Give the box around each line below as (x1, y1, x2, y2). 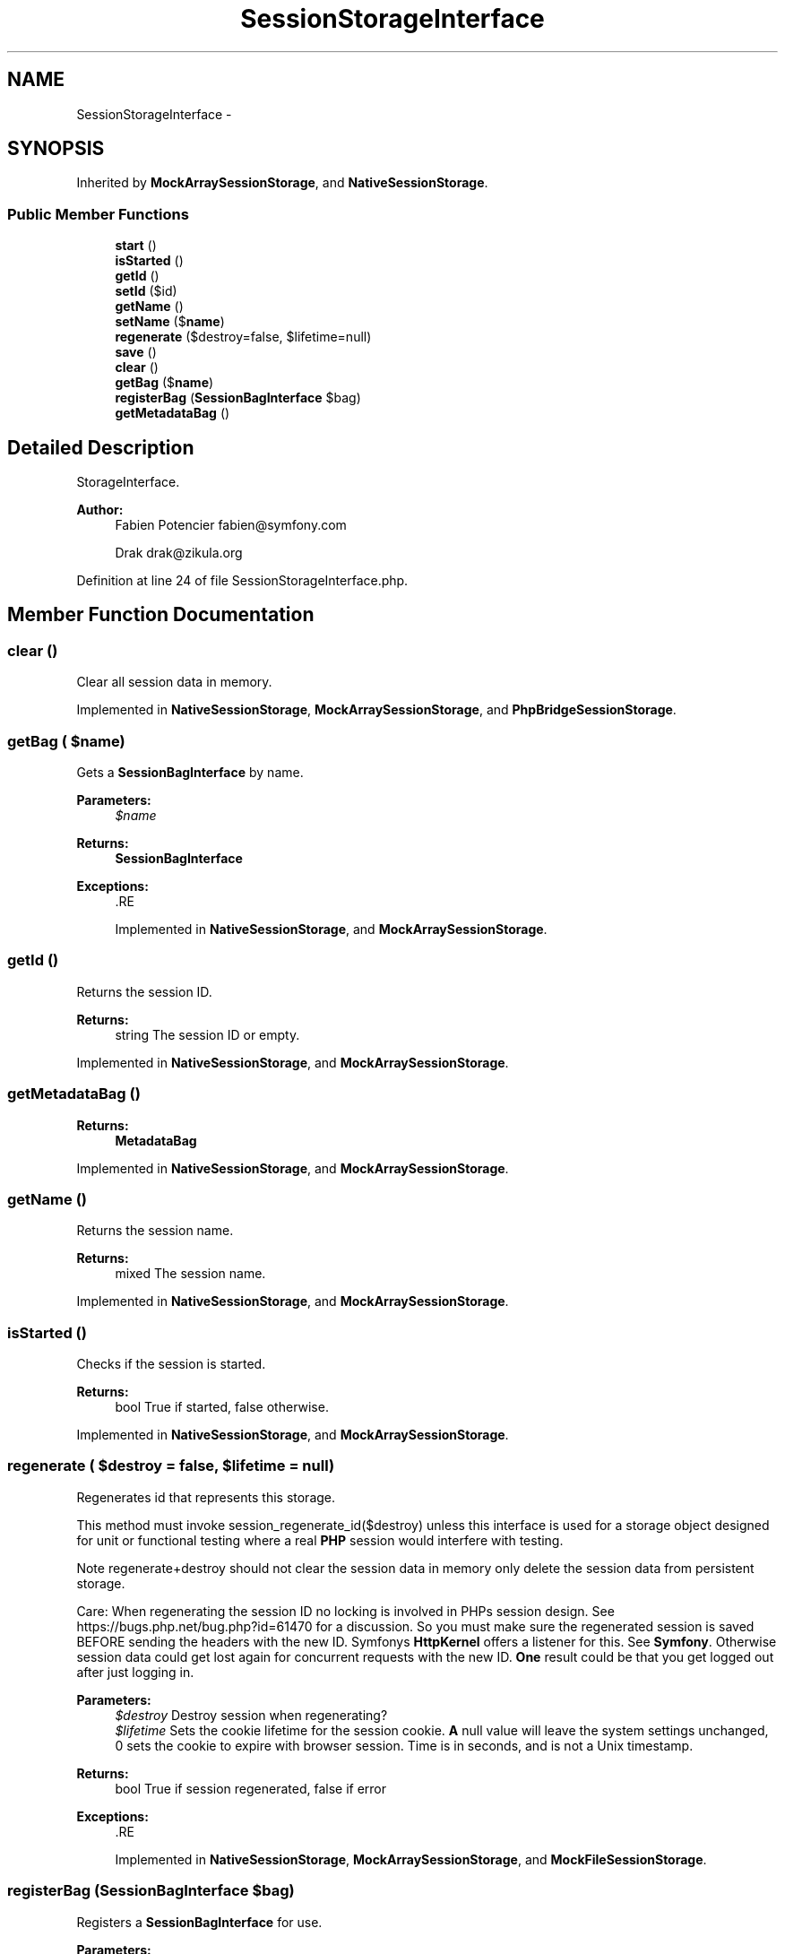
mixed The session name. (115, 1266, 266, 1282)
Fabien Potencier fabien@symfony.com (115, 517, 347, 533)
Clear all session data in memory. (76, 674, 272, 690)
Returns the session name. (76, 1223, 234, 1239)
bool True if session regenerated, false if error (115, 1780, 387, 1796)
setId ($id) (115, 283, 177, 299)
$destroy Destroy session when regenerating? (115, 1707, 388, 1723)
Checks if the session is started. (76, 1356, 266, 1371)
